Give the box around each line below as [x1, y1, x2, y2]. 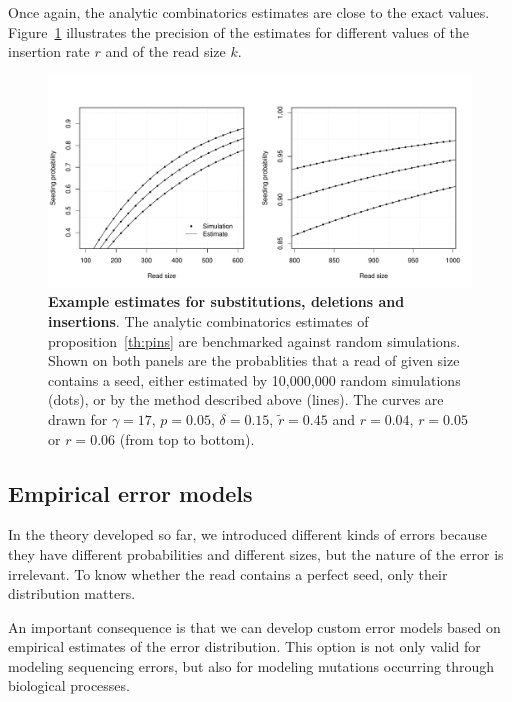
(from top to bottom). [119, 428, 255, 449]
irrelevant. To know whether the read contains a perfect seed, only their [8, 563, 448, 584]
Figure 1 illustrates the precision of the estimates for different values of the [8, 21, 469, 42]
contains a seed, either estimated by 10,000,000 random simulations [48, 369, 461, 390]
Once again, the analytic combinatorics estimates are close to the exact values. [8, 2, 490, 22]
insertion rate [8, 41, 90, 62]
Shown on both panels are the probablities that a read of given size [48, 350, 460, 371]
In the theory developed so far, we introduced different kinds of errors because [8, 524, 487, 545]
